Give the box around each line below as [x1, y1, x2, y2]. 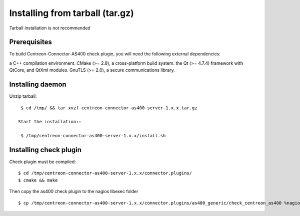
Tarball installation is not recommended [9, 25, 91, 31]
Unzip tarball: [9, 93, 37, 99]
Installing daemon [9, 80, 67, 89]
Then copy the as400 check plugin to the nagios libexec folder [9, 189, 138, 195]
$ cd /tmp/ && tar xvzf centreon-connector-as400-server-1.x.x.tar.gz [20, 105, 197, 111]
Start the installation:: [18, 119, 82, 125]
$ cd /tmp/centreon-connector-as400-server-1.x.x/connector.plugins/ [18, 170, 192, 176]
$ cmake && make [18, 177, 58, 183]
